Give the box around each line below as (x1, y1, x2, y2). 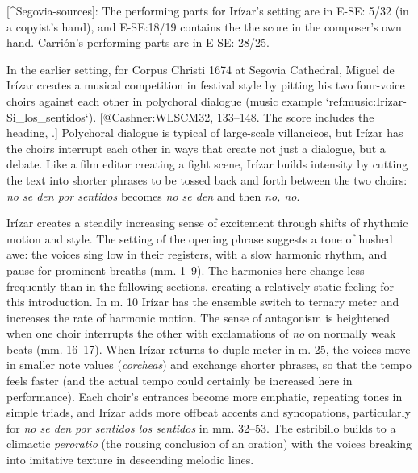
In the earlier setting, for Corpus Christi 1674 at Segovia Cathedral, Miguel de (6, 60, 395, 77)
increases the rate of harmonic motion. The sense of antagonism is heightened (6, 309, 390, 326)
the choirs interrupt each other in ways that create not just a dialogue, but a (6, 139, 386, 156)
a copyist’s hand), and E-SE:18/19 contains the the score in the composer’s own (6, 18, 402, 35)
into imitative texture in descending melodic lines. (6, 451, 254, 468)
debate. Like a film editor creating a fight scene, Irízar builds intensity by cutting (6, 156, 408, 172)
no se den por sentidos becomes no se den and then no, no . (6, 187, 300, 204)
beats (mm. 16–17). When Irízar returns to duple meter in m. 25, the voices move (6, 340, 411, 357)
